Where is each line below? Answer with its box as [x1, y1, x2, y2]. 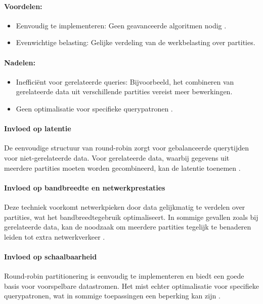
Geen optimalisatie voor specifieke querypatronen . [16, 103, 173, 113]
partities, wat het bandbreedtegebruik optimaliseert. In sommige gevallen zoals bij [4, 211, 258, 222]
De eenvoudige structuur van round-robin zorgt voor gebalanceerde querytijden [4, 142, 249, 153]
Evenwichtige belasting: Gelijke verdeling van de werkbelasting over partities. [16, 37, 255, 48]
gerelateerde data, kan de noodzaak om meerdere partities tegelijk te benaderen [4, 221, 251, 232]
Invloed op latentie [4, 123, 71, 134]
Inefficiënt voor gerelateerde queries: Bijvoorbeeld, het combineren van [16, 76, 234, 87]
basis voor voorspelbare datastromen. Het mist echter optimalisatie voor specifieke [4, 280, 259, 291]
